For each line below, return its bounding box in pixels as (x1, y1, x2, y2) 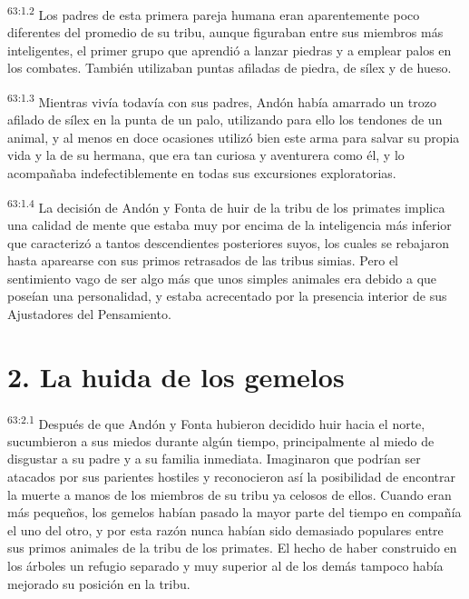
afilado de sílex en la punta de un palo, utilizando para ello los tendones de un (7, 110, 443, 129)
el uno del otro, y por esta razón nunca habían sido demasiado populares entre (7, 520, 444, 539)
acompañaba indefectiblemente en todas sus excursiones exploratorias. (7, 164, 396, 183)
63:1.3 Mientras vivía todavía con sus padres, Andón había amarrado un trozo (7, 90, 436, 111)
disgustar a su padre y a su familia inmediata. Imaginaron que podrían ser (7, 449, 421, 468)
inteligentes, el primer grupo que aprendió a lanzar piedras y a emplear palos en (7, 40, 452, 59)
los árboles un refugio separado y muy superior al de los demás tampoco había (7, 556, 444, 574)
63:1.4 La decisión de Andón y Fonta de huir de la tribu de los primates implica (7, 195, 445, 216)
